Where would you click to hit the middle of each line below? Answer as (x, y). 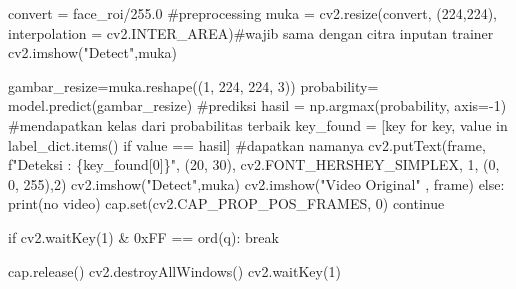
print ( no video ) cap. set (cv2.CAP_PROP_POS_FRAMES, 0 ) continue (226, 203)
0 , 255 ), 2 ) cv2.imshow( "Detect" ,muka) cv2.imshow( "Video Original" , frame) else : (256, 183)
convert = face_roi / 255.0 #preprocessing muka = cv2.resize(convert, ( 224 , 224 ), (252, 13)
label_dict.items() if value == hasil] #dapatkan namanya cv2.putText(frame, (247, 144)
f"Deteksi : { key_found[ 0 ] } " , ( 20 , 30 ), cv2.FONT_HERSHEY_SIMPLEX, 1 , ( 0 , (254, 164)
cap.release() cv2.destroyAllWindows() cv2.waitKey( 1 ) (174, 270)
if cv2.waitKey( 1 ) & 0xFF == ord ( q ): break (143, 236)
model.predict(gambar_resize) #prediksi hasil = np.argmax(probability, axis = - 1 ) (257, 105)
